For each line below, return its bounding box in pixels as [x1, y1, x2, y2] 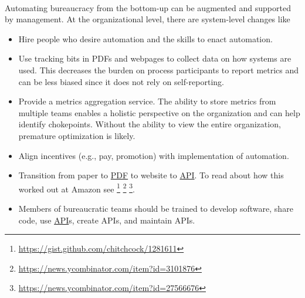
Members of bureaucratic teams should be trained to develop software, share [18, 202, 293, 214]
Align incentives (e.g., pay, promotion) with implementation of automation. [18, 149, 289, 161]
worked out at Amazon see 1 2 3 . [18, 181, 135, 195]
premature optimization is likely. [18, 129, 135, 141]
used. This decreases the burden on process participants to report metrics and [18, 63, 299, 76]
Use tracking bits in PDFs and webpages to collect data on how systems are [18, 52, 292, 65]
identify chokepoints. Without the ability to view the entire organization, [18, 118, 281, 130]
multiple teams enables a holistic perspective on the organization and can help [18, 106, 300, 118]
